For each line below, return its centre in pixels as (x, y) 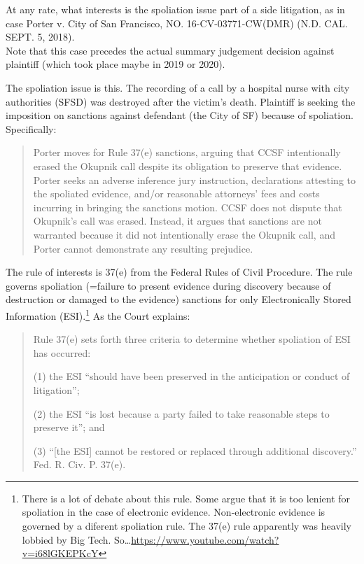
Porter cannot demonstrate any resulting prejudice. (143, 248)
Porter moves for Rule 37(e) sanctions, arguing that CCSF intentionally (187, 152)
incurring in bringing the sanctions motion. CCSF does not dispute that (188, 207)
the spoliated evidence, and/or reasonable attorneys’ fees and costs (176, 193)
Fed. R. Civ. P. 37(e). (79, 464)
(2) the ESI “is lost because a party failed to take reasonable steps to (181, 413)
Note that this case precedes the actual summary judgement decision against (170, 50)
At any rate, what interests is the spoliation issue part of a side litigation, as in (175, 9)
